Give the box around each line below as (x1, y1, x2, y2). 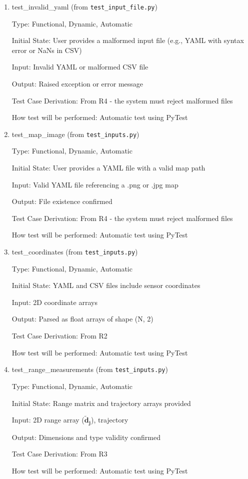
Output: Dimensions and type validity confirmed (11, 431, 160, 442)
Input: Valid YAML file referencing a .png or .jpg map (11, 179, 178, 189)
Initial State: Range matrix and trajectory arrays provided (11, 397, 191, 408)
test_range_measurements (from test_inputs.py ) (11, 364, 168, 374)
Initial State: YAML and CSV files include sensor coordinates (11, 280, 200, 290)
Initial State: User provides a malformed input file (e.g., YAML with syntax (11, 35, 244, 45)
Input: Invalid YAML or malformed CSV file (11, 61, 148, 72)
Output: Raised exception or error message (11, 78, 143, 89)
